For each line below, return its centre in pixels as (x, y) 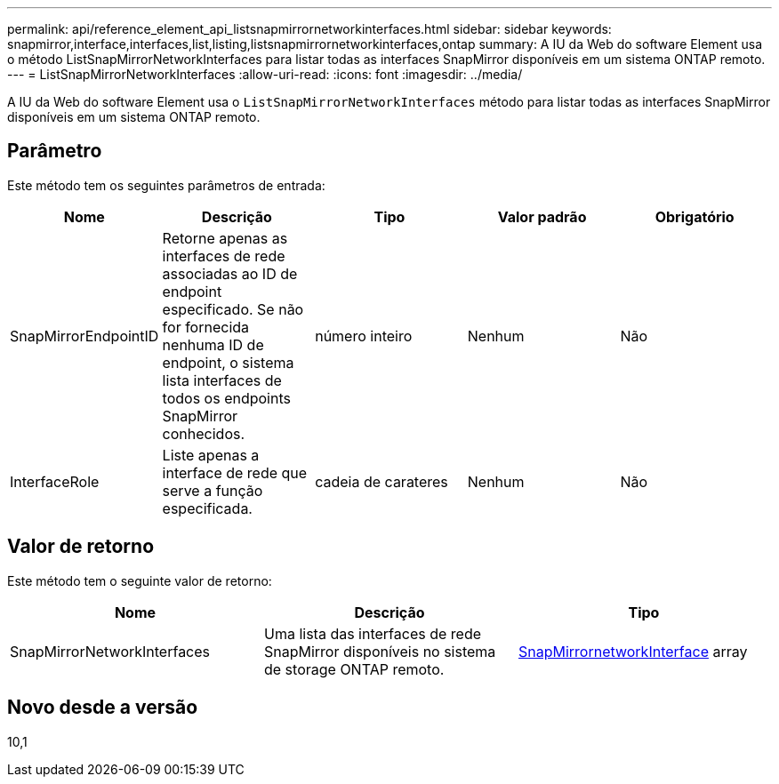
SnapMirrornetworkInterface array (633, 651)
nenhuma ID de (213, 344)
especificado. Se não (233, 309)
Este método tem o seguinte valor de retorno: (140, 580)
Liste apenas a (211, 455)
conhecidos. (204, 433)
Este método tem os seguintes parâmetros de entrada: (166, 185)
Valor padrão (542, 216)
